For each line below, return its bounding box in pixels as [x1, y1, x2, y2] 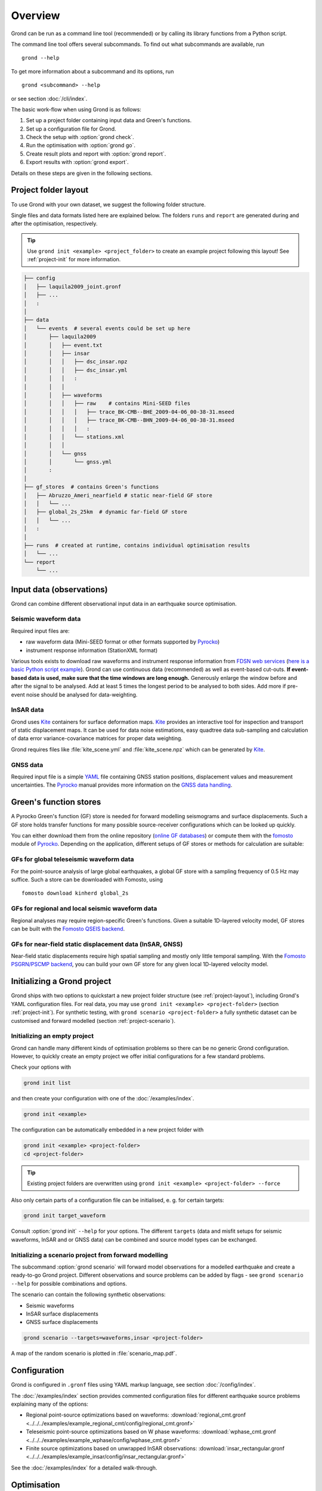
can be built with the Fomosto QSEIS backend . [11, 925, 125, 932]
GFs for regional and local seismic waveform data [11, 904, 157, 912]
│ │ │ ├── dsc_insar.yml [23, 367, 128, 373]
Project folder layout [11, 185, 89, 195]
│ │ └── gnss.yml [23, 459, 112, 465]
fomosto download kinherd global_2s [21, 890, 129, 897]
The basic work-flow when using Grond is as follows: [11, 106, 141, 113]
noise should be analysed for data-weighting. [26, 691, 138, 698]
